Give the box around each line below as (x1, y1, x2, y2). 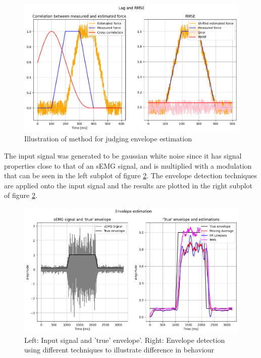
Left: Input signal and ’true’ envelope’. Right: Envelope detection (24, 334, 225, 345)
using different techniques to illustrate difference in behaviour (24, 344, 215, 355)
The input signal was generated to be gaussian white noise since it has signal (4, 150, 242, 161)
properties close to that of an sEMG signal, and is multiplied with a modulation (4, 160, 252, 171)
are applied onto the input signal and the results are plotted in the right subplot (4, 180, 253, 190)
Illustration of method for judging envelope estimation (24, 133, 192, 144)
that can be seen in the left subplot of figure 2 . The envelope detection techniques (4, 170, 257, 181)
